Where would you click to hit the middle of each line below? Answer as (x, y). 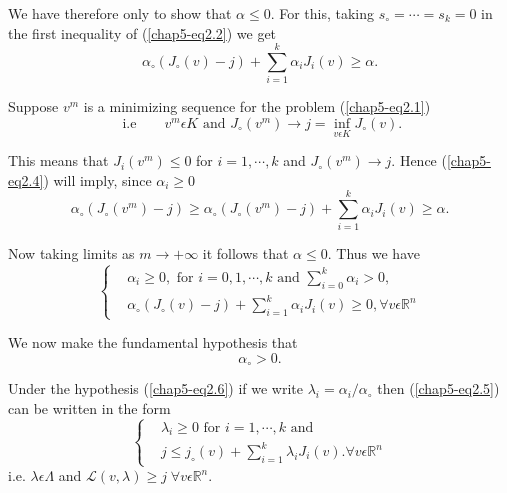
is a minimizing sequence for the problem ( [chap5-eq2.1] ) (257, 106)
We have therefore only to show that (120, 13)
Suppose (33, 106)
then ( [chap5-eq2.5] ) (438, 388)
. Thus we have (373, 253)
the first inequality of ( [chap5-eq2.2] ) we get (142, 32)
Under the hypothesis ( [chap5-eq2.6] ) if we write (156, 388)
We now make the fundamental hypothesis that (153, 342)
